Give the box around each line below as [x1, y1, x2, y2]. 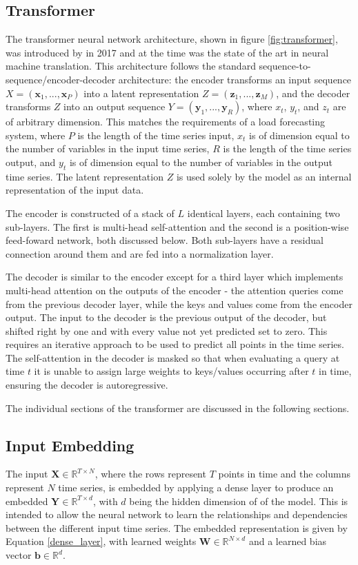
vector [6, 548, 32, 562]
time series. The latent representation [6, 169, 163, 183]
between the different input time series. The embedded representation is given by [6, 520, 348, 535]
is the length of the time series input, [77, 127, 235, 142]
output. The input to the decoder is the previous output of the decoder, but [6, 310, 327, 325]
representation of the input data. [6, 183, 144, 197]
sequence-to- [259, 59, 311, 73]
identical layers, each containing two [187, 205, 340, 220]
